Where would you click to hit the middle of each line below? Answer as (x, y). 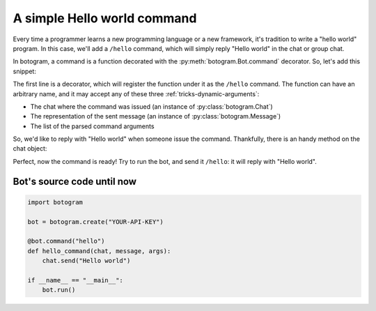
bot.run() (59, 290)
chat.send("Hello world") (86, 261)
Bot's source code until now (75, 181)
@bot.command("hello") (66, 241)
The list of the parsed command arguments (92, 126)
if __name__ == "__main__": (75, 280)
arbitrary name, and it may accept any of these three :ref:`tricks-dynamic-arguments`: (136, 93)
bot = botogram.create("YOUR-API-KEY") (95, 222)
